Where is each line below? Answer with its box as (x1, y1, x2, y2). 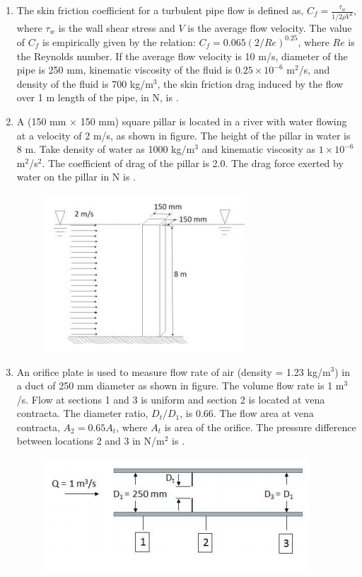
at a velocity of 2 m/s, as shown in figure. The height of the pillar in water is (16, 127, 351, 142)
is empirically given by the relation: (42, 34, 196, 49)
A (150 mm (16, 113, 66, 128)
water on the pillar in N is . (16, 169, 136, 184)
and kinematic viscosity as (202, 142, 315, 156)
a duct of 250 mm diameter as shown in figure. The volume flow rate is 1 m (16, 378, 344, 393)
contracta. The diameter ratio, (16, 406, 148, 421)
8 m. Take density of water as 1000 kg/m (16, 142, 195, 156)
